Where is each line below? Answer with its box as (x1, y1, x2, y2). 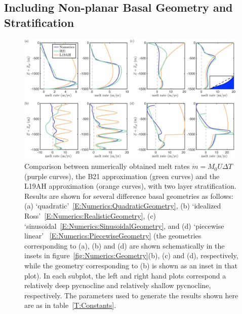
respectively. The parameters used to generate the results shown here (24, 290, 238, 300)
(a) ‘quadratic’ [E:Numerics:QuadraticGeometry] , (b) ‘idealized (24, 200, 221, 211)
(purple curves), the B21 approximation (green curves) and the (24, 170, 220, 181)
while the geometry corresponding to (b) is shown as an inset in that (24, 260, 237, 271)
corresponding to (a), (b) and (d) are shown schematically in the (24, 240, 225, 251)
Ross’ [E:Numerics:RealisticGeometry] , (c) (24, 211, 156, 221)
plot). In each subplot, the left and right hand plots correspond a (24, 270, 226, 281)
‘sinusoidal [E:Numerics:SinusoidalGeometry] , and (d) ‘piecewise (24, 220, 224, 231)
